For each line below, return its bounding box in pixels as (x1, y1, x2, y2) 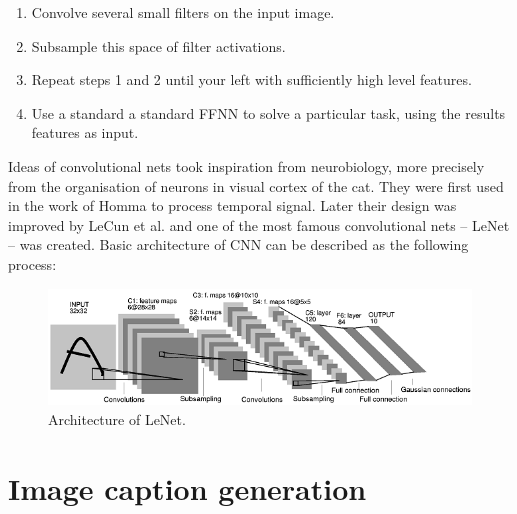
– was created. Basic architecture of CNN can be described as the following (8, 234, 469, 255)
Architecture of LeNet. (48, 408, 186, 429)
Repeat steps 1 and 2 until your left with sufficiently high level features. (31, 69, 472, 90)
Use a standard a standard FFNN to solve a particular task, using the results (31, 102, 506, 123)
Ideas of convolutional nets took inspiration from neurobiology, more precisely (8, 155, 485, 176)
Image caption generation (8, 467, 367, 508)
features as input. (31, 122, 139, 143)
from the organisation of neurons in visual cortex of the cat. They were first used (8, 175, 504, 196)
